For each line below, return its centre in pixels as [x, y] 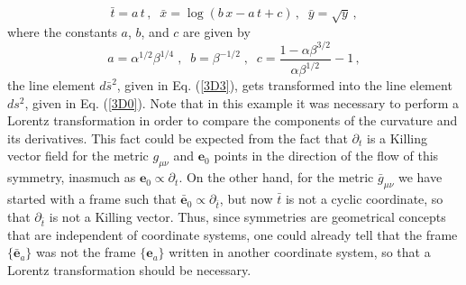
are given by [217, 31]
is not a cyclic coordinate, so [364, 199]
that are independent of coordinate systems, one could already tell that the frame [233, 234]
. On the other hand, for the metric [276, 177]
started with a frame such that [92, 199]
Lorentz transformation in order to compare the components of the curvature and [233, 120]
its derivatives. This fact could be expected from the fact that [178, 138]
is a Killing [397, 138]
